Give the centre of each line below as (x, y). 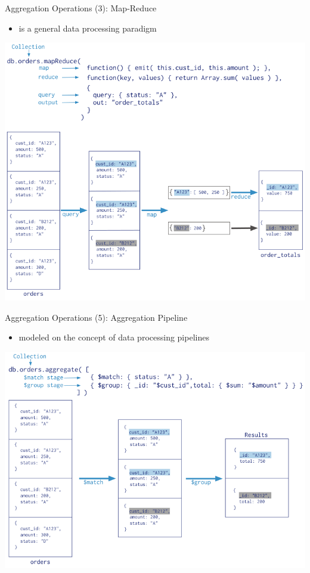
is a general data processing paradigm (88, 28)
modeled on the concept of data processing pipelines (114, 337)
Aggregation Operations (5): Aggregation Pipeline (96, 317)
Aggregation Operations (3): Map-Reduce (81, 8)
